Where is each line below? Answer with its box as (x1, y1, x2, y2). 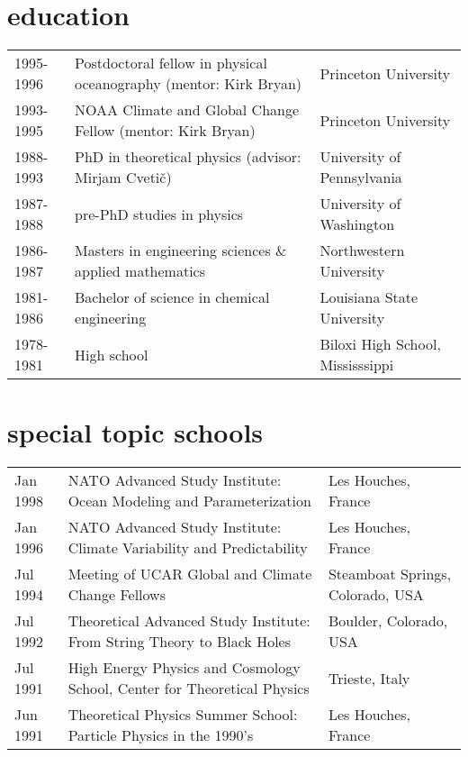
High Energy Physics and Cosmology (67, 657, 301, 679)
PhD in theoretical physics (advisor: (75, 146, 301, 168)
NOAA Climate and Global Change (75, 99, 300, 121)
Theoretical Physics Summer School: (67, 704, 298, 725)
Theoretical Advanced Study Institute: (67, 610, 310, 632)
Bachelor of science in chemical (75, 287, 270, 308)
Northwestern (319, 240, 405, 261)
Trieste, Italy (328, 667, 410, 689)
